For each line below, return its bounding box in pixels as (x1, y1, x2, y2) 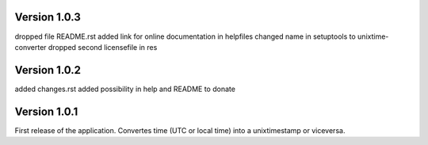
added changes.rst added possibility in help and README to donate (14, 84, 235, 93)
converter (14, 42, 47, 52)
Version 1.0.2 (14, 63, 82, 77)
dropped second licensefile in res (48, 42, 158, 52)
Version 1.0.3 (14, 10, 81, 24)
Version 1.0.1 (14, 105, 78, 118)
